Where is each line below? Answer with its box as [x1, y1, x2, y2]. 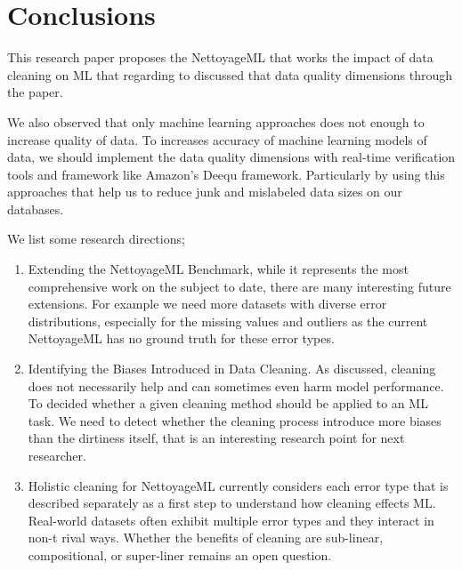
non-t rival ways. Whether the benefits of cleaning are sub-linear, [28, 528, 384, 547]
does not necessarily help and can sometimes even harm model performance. [28, 376, 444, 395]
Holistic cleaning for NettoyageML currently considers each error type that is [28, 476, 449, 494]
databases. [7, 199, 64, 218]
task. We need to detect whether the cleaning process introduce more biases [28, 411, 442, 430]
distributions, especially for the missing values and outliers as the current [28, 311, 428, 330]
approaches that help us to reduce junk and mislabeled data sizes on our [7, 182, 402, 201]
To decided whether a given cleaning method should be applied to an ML [28, 394, 428, 413]
